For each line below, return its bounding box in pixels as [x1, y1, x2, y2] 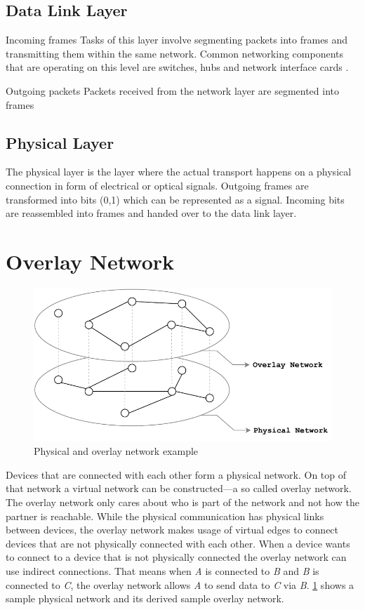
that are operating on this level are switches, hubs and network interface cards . [6, 60, 349, 74]
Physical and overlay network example [34, 444, 199, 458]
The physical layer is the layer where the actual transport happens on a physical [6, 164, 352, 179]
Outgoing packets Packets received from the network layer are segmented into [6, 83, 339, 98]
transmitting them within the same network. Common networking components [6, 46, 343, 60]
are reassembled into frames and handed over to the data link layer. [6, 206, 297, 220]
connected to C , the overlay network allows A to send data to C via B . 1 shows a [6, 577, 354, 592]
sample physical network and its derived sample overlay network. [6, 591, 284, 606]
